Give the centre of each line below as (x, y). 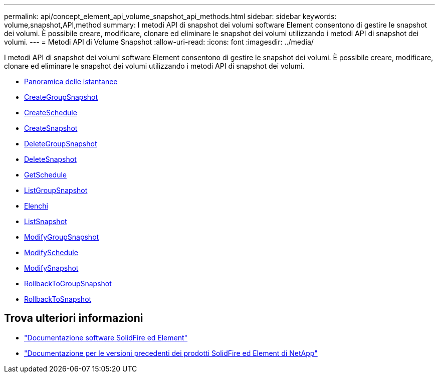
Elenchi (36, 206)
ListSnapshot (46, 221)
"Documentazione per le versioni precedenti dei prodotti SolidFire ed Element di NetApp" (171, 353)
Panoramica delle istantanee (71, 81)
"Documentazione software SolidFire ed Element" (106, 337)
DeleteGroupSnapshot (61, 144)
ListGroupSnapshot (56, 190)
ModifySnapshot (51, 268)
